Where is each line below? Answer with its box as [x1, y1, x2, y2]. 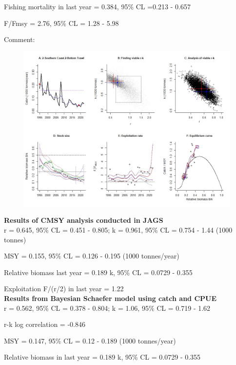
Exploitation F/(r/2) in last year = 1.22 [4, 283, 124, 294]
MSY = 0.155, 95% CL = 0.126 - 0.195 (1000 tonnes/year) [4, 251, 179, 261]
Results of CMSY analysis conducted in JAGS [4, 215, 163, 225]
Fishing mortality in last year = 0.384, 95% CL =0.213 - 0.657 [4, 1, 191, 11]
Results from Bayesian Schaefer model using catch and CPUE [4, 293, 217, 303]
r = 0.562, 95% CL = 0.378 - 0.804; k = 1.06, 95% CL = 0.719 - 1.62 [4, 302, 211, 313]
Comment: [4, 34, 35, 44]
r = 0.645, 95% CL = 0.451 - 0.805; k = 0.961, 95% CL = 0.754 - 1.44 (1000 [4, 224, 233, 235]
